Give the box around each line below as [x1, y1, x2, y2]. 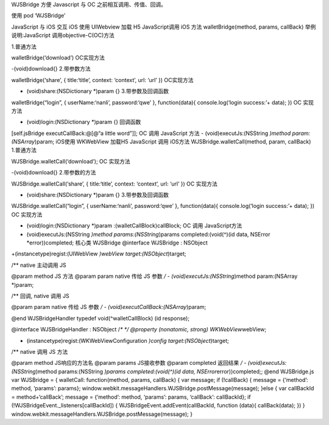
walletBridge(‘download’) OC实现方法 [11, 54, 105, 61]
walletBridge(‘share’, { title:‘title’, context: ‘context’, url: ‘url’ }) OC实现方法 [11, 76, 194, 83]
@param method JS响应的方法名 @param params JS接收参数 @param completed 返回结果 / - [11, 359, 247, 367]
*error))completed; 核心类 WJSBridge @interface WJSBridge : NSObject [26, 239, 208, 246]
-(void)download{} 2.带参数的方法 [11, 169, 96, 176]
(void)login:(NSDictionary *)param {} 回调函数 [26, 119, 141, 126]
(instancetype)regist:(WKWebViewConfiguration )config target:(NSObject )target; [26, 337, 230, 344]
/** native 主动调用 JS [11, 261, 66, 269]
